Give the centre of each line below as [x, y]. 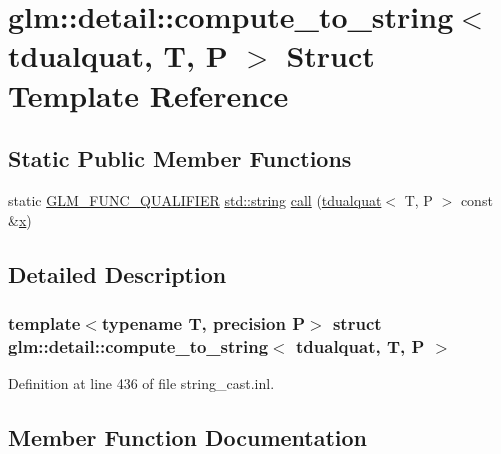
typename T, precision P [203, 322]
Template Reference [148, 94]
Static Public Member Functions [180, 158]
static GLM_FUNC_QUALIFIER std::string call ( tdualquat [195, 199]
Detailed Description [117, 273]
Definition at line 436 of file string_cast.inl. [141, 383]
